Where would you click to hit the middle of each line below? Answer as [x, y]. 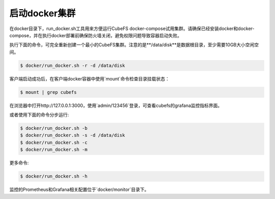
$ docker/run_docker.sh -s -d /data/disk [73, 135]
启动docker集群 [43, 13]
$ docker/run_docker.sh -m [54, 150]
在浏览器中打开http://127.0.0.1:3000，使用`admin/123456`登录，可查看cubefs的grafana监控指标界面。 [116, 105]
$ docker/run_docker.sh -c [54, 142]
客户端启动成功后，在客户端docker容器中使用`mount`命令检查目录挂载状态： [90, 78]
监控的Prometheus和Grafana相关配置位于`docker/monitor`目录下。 [79, 190]
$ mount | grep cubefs [48, 92]
